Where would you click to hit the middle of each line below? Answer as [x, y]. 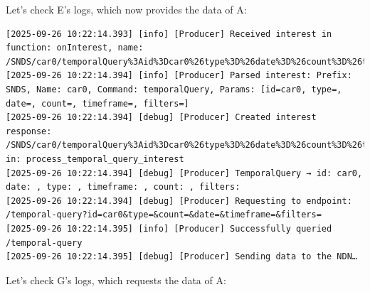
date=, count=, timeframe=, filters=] [97, 103]
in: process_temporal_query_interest [95, 159]
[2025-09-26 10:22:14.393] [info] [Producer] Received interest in [169, 34]
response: [29, 131]
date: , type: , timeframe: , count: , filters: [123, 187]
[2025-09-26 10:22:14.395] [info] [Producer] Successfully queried [169, 228]
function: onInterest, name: [75, 48]
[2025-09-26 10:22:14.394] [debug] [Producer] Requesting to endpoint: [179, 201]
